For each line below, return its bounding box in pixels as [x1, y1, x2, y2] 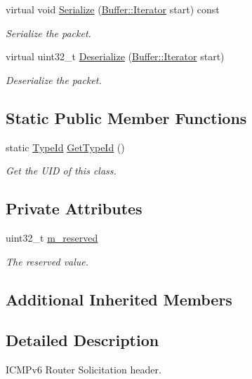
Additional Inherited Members [6, 288, 232, 310]
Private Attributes [6, 198, 142, 219]
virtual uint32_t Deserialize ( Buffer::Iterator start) [6, 49, 225, 64]
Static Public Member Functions [6, 106, 247, 128]
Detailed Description [6, 329, 159, 351]
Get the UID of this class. [6, 163, 117, 178]
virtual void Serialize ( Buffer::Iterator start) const [6, 2, 220, 16]
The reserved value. [6, 254, 89, 268]
